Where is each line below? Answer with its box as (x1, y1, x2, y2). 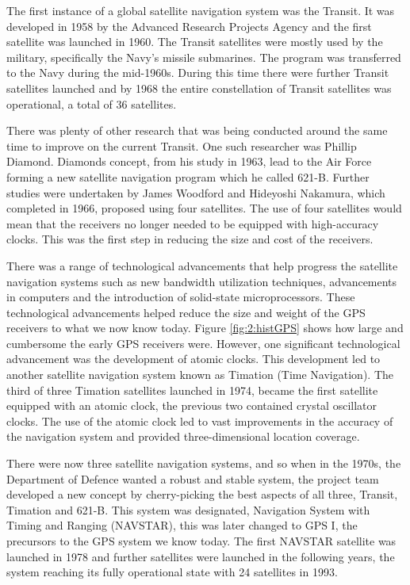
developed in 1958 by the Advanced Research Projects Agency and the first (6, 17, 372, 34)
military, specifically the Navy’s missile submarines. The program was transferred (6, 48, 401, 65)
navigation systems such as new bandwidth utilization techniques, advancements (6, 273, 397, 289)
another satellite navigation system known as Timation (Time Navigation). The (6, 366, 393, 383)
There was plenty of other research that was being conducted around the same (6, 122, 388, 139)
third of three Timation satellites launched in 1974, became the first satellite (6, 381, 378, 398)
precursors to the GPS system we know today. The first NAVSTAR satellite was (6, 533, 397, 549)
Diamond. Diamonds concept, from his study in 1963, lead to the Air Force (6, 153, 372, 170)
